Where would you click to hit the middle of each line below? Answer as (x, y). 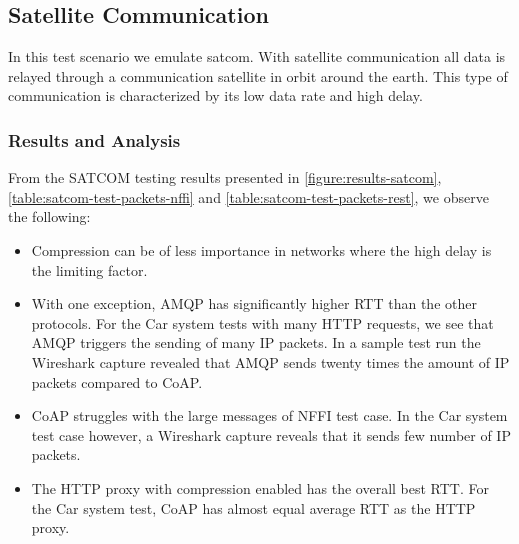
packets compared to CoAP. (117, 381)
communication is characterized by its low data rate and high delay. (215, 95)
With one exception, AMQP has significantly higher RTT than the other (254, 303)
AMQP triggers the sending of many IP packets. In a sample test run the (256, 342)
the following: (49, 216)
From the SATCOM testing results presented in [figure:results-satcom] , (225, 177)
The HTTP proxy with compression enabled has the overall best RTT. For (260, 487)
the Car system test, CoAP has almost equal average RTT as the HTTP (253, 507)
